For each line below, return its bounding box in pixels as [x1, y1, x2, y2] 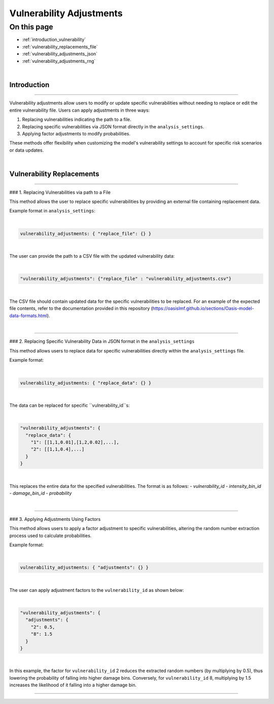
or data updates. [9, 147, 44, 153]
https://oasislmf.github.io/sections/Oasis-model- [152, 305, 254, 311]
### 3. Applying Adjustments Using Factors [9, 516, 101, 522]
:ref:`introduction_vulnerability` [22, 37, 86, 43]
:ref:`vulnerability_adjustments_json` [22, 51, 98, 57]
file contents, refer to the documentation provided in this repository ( [9, 305, 153, 311]
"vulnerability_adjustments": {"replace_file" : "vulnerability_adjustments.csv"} [20, 276, 232, 281]
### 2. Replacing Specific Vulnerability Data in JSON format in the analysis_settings [9, 338, 195, 344]
